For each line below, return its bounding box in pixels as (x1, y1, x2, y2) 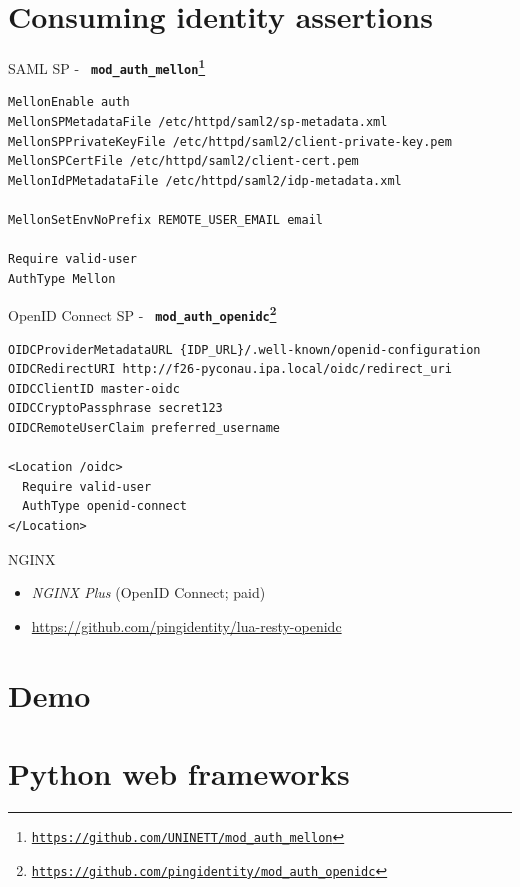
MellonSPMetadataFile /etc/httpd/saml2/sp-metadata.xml (8, 115, 388, 130)
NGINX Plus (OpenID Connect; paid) (31, 582, 266, 603)
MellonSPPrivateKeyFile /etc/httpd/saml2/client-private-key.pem (8, 134, 452, 149)
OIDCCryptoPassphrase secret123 (8, 401, 223, 416)
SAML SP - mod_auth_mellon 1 (8, 55, 206, 78)
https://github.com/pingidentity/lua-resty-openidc (31, 615, 342, 636)
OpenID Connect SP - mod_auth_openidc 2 (8, 302, 277, 326)
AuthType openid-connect (22, 499, 187, 514)
